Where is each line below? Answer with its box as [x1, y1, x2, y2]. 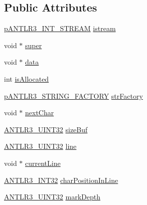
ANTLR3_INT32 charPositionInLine [4, 174, 118, 185]
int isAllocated [4, 73, 49, 84]
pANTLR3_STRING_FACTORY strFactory [4, 90, 143, 101]
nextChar [25, 107, 54, 118]
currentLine [25, 157, 61, 168]
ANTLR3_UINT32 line [4, 141, 77, 151]
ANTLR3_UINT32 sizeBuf [4, 124, 88, 134]
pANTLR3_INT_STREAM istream [4, 23, 116, 34]
